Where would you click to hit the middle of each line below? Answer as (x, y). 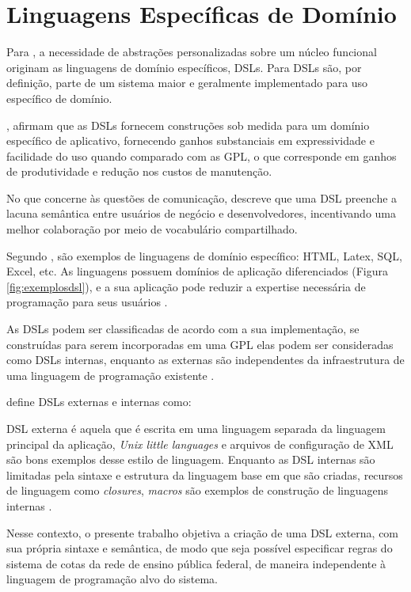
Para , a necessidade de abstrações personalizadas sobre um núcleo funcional (192, 52)
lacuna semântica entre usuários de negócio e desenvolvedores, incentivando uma (202, 213)
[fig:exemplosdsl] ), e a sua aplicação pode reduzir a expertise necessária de (186, 286)
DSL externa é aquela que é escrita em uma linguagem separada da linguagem (196, 428)
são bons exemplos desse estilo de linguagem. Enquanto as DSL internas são (191, 459)
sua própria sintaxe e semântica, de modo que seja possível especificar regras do (200, 548)
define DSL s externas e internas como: (99, 402)
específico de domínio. (59, 98)
